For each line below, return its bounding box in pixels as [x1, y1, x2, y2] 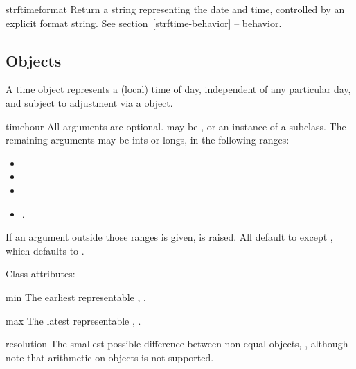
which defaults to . [6, 243, 84, 257]
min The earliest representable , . [6, 289, 146, 304]
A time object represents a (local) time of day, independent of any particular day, [6, 82, 351, 96]
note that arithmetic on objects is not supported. [6, 350, 214, 364]
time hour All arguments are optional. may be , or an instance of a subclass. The [6, 119, 346, 133]
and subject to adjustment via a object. [6, 95, 173, 110]
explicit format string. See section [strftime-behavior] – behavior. [6, 15, 282, 30]
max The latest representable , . [6, 313, 141, 327]
